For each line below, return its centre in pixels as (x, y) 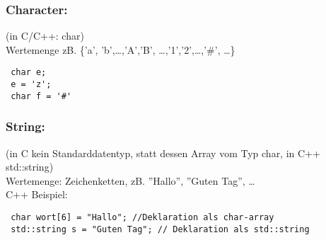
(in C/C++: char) (45, 36)
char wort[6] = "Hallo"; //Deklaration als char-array (142, 217)
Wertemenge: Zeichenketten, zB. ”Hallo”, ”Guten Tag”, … (130, 180)
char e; (29, 73)
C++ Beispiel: (37, 194)
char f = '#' (41, 96)
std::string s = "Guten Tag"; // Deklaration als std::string (160, 229)
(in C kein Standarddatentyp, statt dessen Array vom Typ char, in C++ (163, 153)
